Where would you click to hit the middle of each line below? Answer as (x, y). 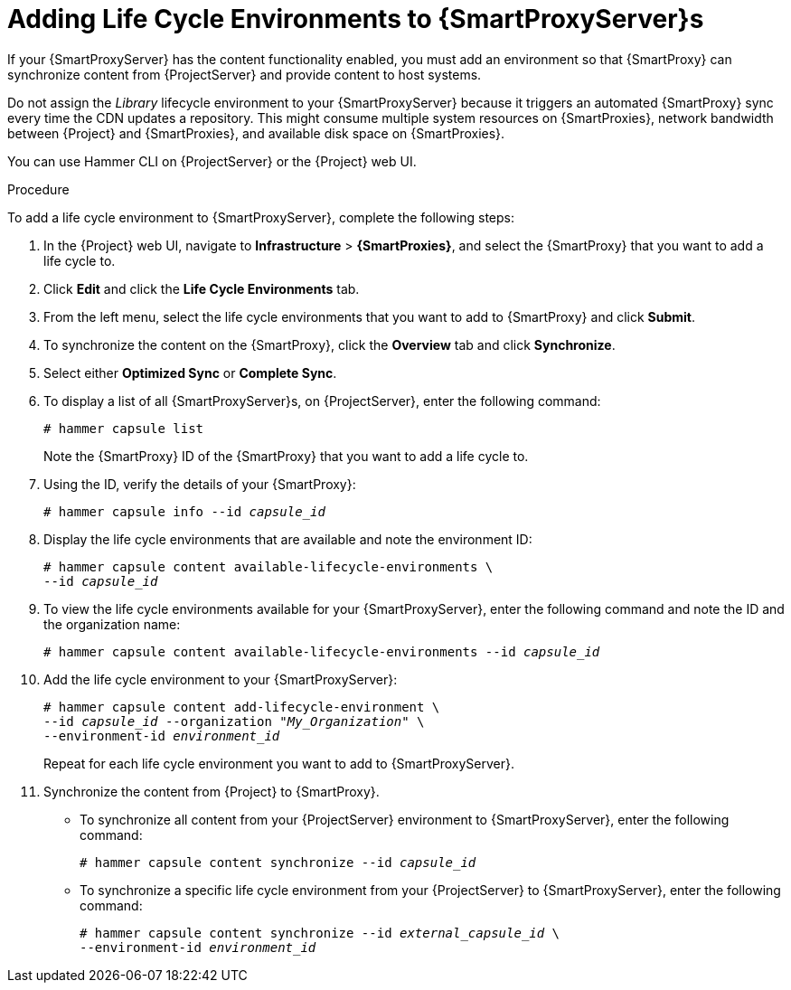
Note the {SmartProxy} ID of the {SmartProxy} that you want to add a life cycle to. (286, 456)
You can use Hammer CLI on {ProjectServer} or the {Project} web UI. (212, 161)
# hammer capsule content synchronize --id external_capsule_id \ (320, 933)
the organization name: (112, 624)
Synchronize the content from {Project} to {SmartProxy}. (212, 791)
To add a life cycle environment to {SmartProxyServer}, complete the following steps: (261, 217)
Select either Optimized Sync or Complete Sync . (190, 372)
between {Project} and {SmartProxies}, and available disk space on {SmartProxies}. (256, 133)
